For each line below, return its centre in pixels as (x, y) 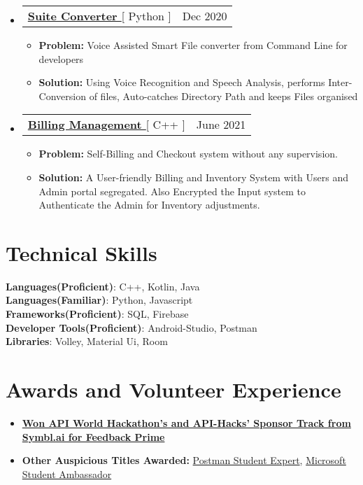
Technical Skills (81, 252)
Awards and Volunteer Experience (173, 389)
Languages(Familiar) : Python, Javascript (99, 300)
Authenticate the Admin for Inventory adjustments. (149, 205)
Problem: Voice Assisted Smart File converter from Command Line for (193, 45)
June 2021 (221, 125)
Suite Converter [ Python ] (99, 16)
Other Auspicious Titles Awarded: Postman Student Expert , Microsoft (184, 460)
